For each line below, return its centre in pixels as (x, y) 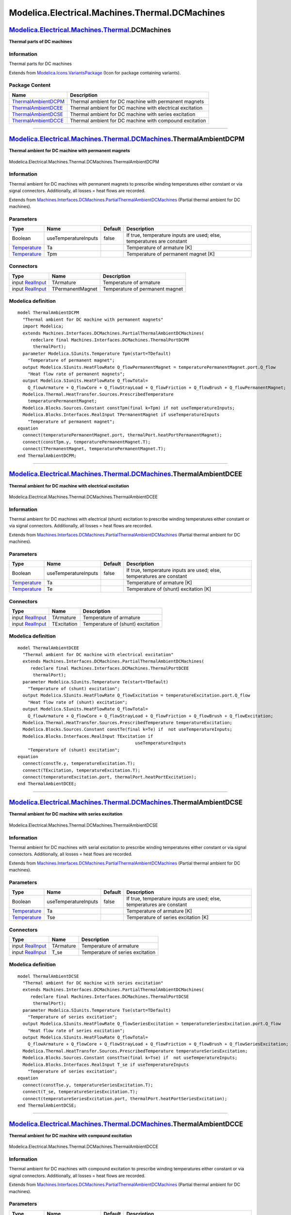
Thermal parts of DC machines (40, 42)
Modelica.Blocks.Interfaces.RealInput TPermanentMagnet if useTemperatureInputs (121, 415)
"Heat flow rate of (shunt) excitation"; (78, 702)
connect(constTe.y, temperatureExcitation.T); (79, 764)
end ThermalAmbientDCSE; (47, 1105)
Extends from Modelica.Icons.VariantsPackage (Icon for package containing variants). (95, 72)
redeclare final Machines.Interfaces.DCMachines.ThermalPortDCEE (110, 668)
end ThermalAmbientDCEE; (47, 784)
